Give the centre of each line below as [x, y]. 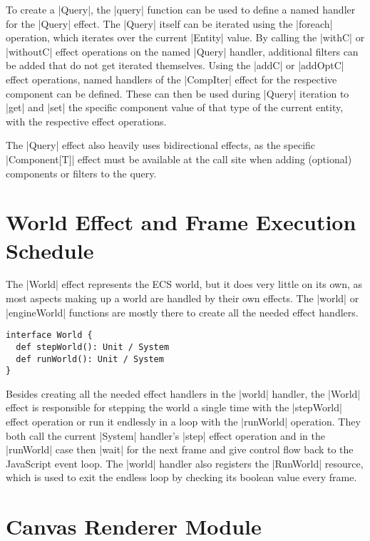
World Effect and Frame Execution [181, 222]
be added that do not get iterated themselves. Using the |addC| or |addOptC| [175, 65]
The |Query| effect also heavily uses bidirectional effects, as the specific [161, 145]
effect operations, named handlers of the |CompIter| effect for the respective [171, 79]
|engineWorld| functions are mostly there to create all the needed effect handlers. [182, 312]
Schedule [50, 250]
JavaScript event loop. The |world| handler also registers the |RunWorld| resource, [185, 463]
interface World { [49, 335]
